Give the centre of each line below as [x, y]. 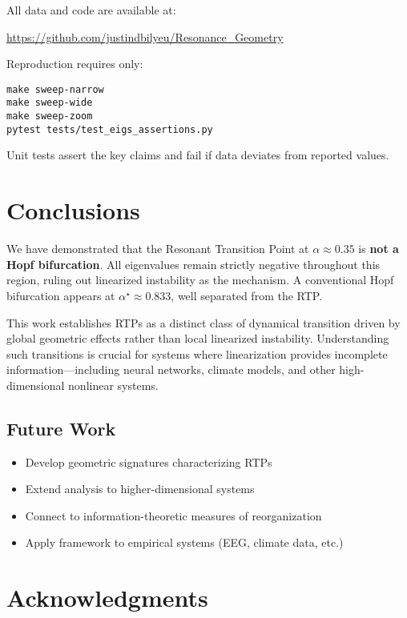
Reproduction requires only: [75, 64]
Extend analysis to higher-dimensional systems [140, 489]
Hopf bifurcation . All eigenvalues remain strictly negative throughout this [193, 264]
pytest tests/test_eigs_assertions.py [110, 129]
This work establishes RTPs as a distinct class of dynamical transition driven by [203, 322]
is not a [379, 249]
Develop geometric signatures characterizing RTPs [149, 461]
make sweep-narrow [55, 89]
